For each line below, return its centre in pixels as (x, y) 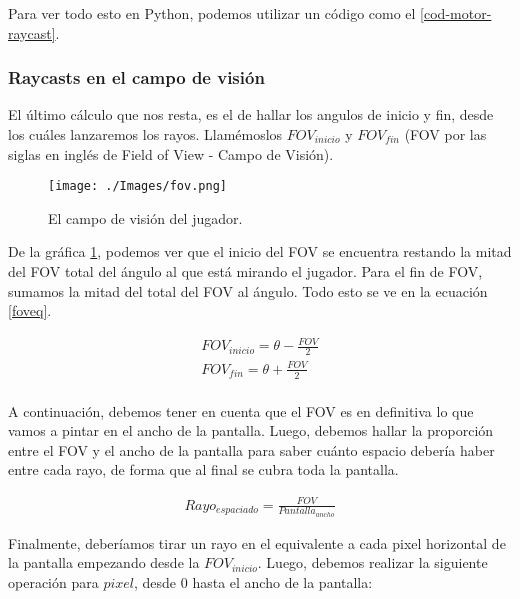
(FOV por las (445, 134)
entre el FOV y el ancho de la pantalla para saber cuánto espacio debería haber (251, 449)
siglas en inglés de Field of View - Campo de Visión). (171, 153)
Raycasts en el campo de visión (136, 77)
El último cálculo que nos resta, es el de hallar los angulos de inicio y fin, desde (251, 114)
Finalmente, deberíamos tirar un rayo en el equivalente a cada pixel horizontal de (257, 542)
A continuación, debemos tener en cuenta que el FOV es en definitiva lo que (241, 410)
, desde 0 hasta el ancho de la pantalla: (253, 581)
